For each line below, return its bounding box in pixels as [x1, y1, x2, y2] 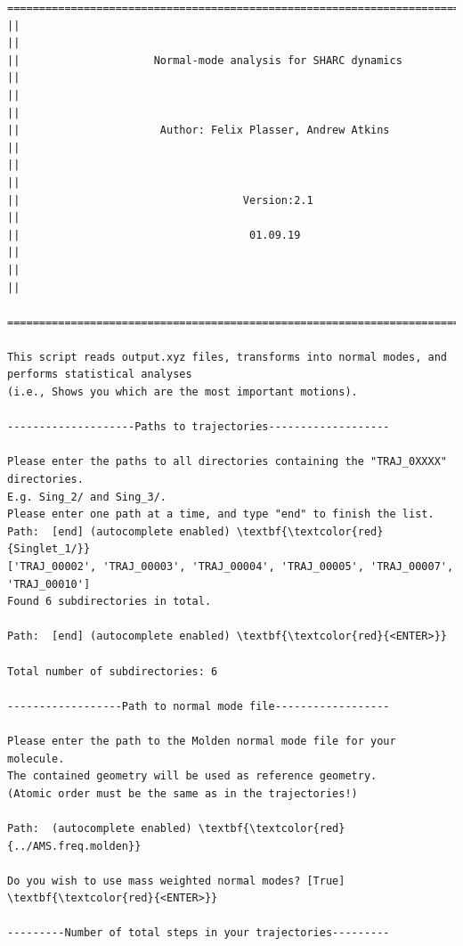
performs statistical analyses [7, 368, 192, 381]
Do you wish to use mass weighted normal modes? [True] [7, 874, 345, 887]
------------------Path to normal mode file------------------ [7, 699, 390, 713]
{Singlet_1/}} [7, 542, 91, 556]
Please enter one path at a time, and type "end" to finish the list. [7, 508, 435, 521]
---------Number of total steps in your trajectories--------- [7, 926, 390, 940]
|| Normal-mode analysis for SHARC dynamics [7, 53, 402, 67]
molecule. [7, 752, 65, 765]
